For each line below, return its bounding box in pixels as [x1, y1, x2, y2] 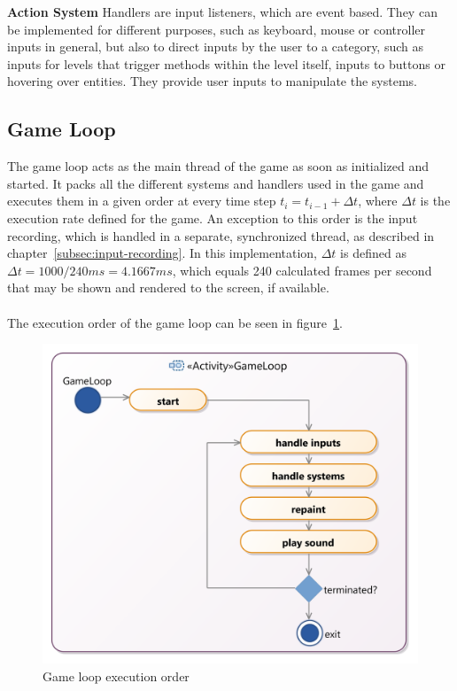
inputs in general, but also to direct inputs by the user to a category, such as [7, 37, 424, 56]
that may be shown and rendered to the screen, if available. [7, 278, 329, 297]
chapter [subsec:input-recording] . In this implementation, [7, 244, 318, 262]
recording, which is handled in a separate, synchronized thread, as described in [7, 226, 435, 245]
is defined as [340, 244, 407, 262]
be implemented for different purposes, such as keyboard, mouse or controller [7, 19, 425, 38]
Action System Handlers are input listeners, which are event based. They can [7, 3, 438, 20]
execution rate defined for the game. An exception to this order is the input [7, 208, 418, 227]
